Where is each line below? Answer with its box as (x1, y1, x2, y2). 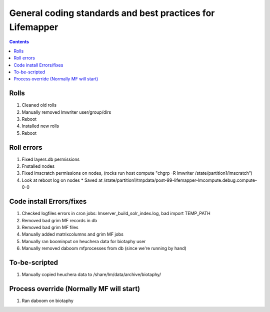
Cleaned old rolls (21, 102, 57, 108)
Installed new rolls (21, 123, 59, 129)
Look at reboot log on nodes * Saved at (21, 177, 102, 183)
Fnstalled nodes (21, 163, 55, 169)
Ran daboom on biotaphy (21, 298, 73, 304)
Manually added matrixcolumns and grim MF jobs (21, 231, 123, 237)
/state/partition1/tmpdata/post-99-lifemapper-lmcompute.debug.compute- (103, 177, 257, 183)
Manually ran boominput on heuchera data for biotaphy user (21, 238, 146, 244)
